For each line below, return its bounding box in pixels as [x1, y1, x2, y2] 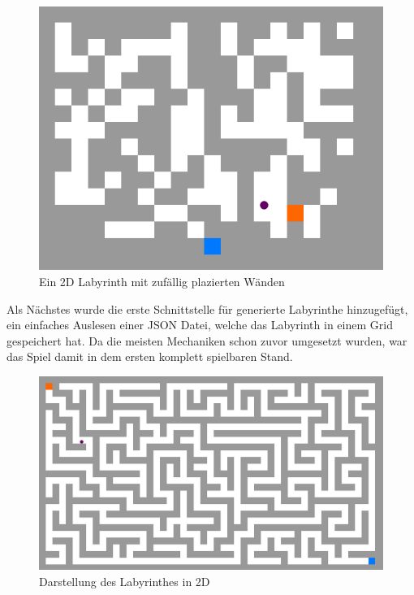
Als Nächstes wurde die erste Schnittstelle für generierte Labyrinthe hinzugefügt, [6, 300, 408, 317]
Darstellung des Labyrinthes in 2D [39, 572, 210, 589]
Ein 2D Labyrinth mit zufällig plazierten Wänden [39, 272, 285, 289]
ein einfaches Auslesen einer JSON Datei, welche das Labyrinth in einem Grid [6, 316, 393, 333]
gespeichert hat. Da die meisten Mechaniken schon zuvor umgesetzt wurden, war [6, 332, 408, 349]
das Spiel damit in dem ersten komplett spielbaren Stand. [6, 348, 293, 365]
